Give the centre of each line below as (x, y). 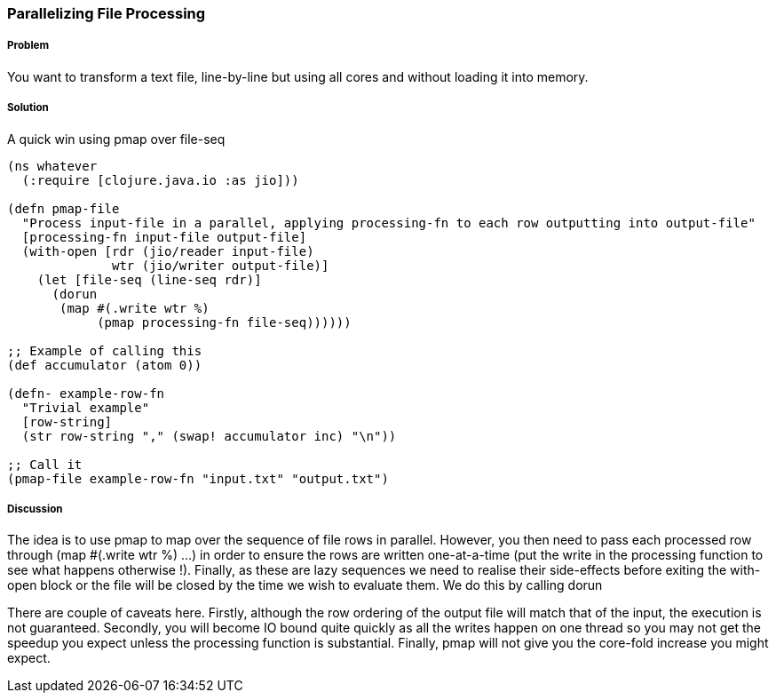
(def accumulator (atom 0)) (105, 365)
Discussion (35, 509)
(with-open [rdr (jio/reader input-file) (168, 251)
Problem (28, 46)
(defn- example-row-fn (86, 393)
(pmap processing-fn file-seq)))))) (224, 322)
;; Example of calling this (105, 350)
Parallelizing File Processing (107, 13)
